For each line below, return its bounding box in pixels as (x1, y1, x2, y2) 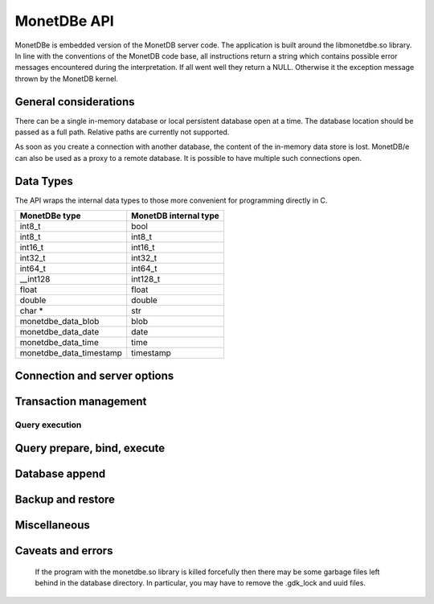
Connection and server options (14, 368, 174, 382)
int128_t (131, 273, 161, 285)
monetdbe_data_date (19, 327, 100, 338)
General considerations (14, 95, 136, 109)
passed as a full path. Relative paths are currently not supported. (14, 127, 230, 137)
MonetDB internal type (131, 210, 220, 221)
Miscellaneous (14, 519, 90, 532)
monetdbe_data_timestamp (19, 347, 122, 359)
